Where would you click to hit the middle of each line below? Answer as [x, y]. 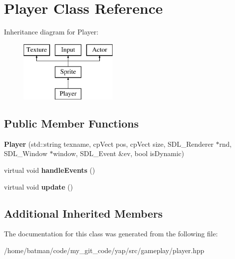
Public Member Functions [71, 123]
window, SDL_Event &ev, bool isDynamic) [118, 153]
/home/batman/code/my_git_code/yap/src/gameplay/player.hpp [104, 250]
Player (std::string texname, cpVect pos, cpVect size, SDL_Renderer [109, 144]
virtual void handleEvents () [50, 170]
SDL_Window [26, 153]
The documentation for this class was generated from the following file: [111, 234]
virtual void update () [39, 186]
